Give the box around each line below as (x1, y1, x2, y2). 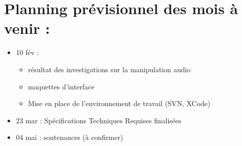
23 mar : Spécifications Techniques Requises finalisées (16, 115, 181, 125)
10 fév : (16, 47, 39, 58)
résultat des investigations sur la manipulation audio (28, 64, 190, 74)
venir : (4, 18, 50, 38)
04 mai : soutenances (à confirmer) (16, 132, 123, 142)
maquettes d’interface (28, 81, 94, 91)
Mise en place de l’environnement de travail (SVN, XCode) (28, 98, 211, 109)
